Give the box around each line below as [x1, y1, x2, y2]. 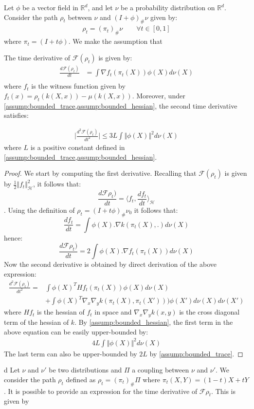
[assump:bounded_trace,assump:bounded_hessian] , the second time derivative [4, 100, 237, 111]
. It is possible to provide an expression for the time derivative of [4, 386, 198, 396]
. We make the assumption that [68, 36, 163, 46]
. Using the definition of [4, 204, 75, 215]
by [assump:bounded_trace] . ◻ [149, 348, 243, 358]
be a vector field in [22, 2, 78, 12]
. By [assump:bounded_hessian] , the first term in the [74, 316, 233, 327]
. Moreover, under [132, 90, 185, 100]
